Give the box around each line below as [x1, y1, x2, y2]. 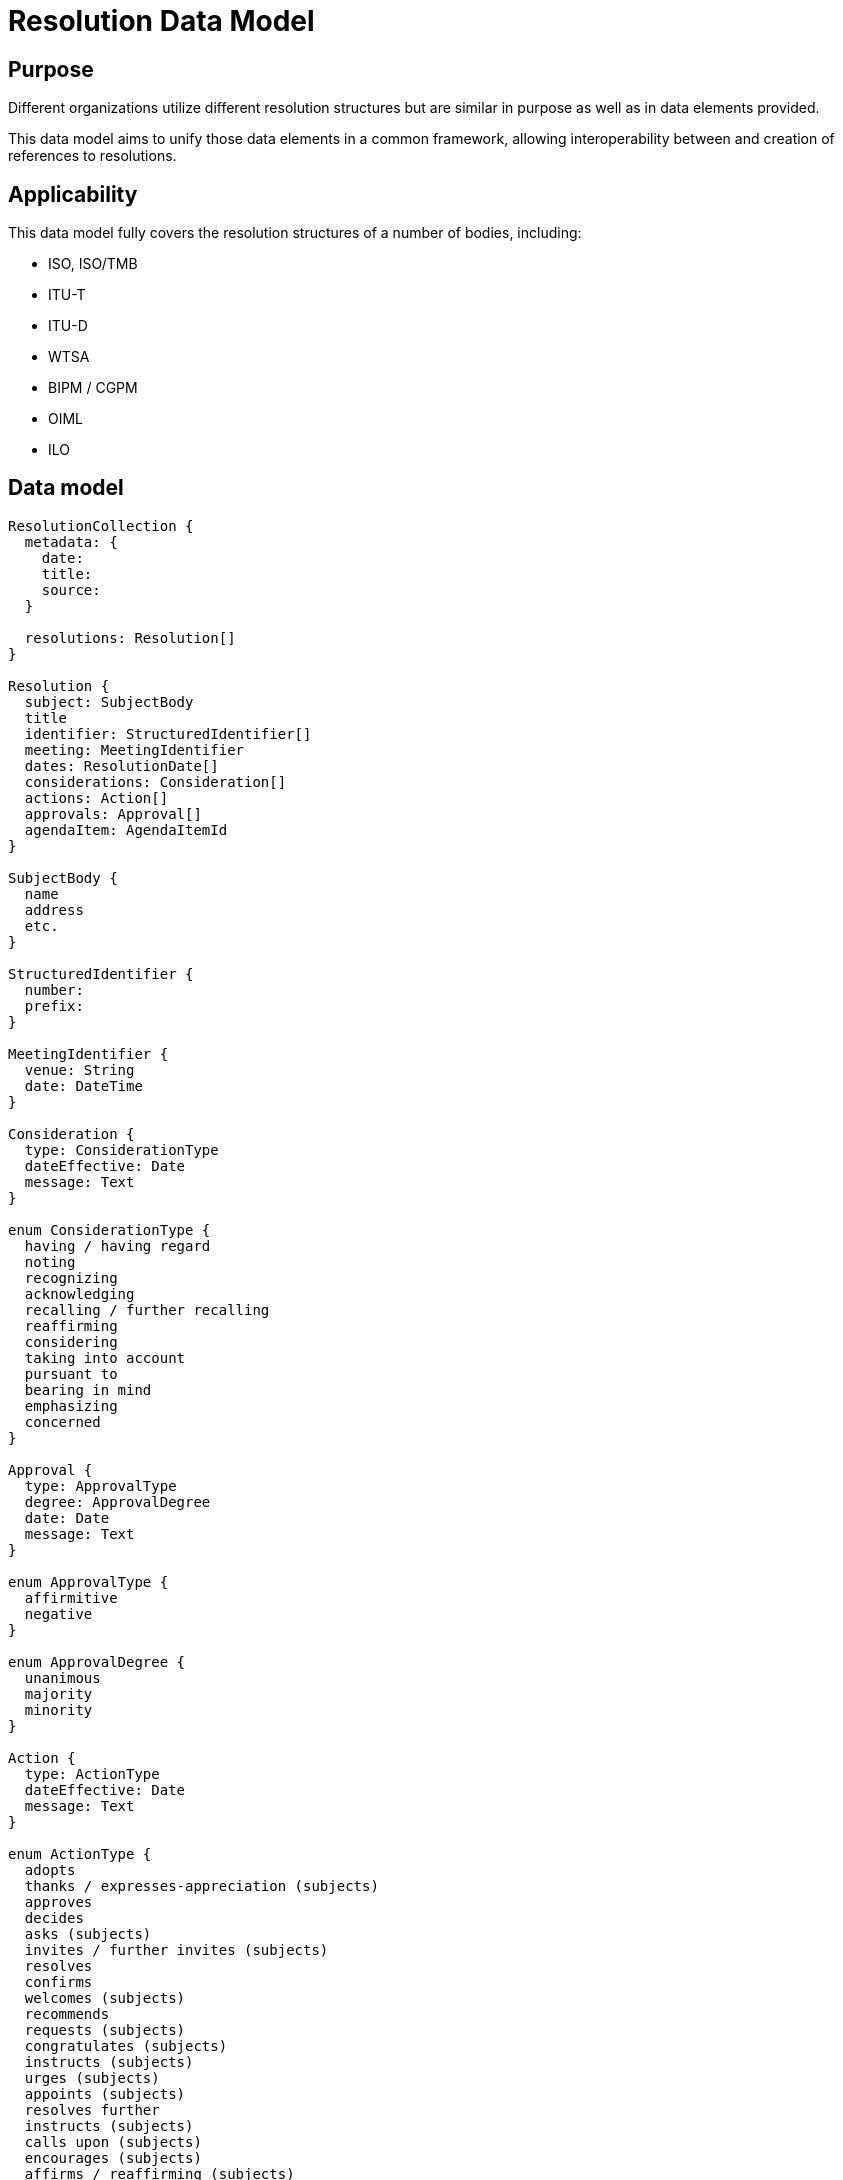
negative [24, 1605, 93, 1622]
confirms [24, 1973, 93, 1990]
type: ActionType [24, 1765, 160, 1782]
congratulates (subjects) [24, 2037, 228, 2054]
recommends [24, 2005, 110, 2022]
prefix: [24, 997, 84, 1014]
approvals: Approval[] [24, 805, 202, 822]
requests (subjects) [24, 2021, 186, 2038]
